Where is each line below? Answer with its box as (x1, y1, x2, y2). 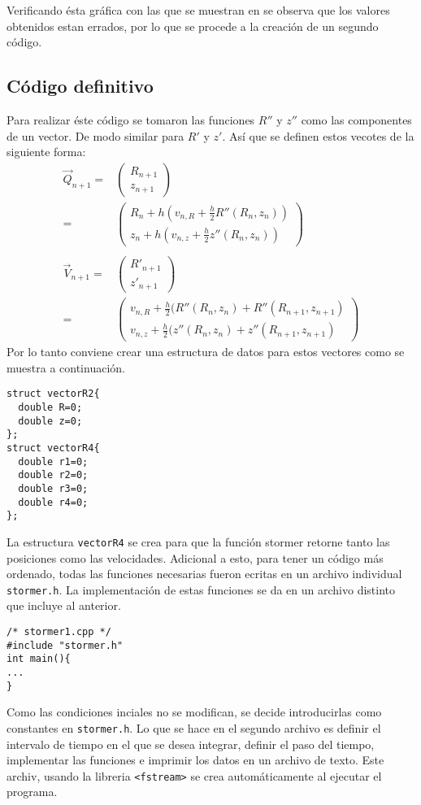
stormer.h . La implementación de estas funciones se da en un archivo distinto (7, 581, 396, 598)
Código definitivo (7, 73, 154, 98)
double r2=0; (18, 469, 89, 481)
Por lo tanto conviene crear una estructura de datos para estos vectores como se (7, 343, 405, 360)
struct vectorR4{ (7, 442, 100, 455)
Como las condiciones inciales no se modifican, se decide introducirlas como (7, 703, 382, 720)
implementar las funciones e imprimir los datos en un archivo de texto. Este (7, 751, 384, 768)
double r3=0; (18, 482, 89, 494)
